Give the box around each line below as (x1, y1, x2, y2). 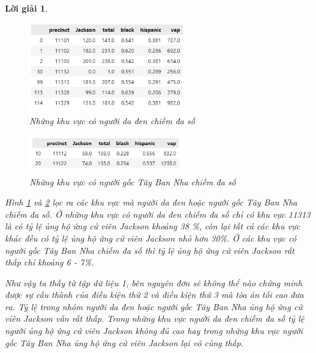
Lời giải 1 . (5, 2, 48, 14)
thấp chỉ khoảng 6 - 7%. (5, 256, 94, 269)
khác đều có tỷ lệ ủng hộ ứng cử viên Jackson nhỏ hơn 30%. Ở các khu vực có (5, 231, 296, 244)
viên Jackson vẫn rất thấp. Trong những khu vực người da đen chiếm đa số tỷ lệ (5, 312, 304, 325)
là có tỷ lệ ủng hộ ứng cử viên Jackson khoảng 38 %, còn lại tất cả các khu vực (5, 220, 300, 232)
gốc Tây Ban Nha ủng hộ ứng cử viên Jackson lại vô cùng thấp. (5, 336, 244, 349)
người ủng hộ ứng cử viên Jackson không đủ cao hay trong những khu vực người (5, 324, 303, 337)
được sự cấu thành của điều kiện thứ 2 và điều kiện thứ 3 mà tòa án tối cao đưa (5, 288, 304, 301)
